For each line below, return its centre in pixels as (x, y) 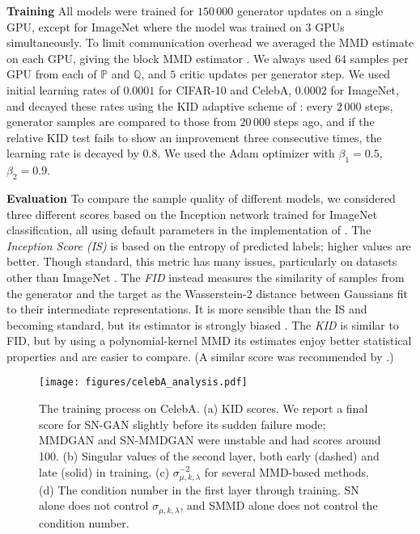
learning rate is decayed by (73, 153)
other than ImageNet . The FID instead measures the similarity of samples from (206, 277)
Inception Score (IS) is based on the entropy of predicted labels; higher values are (209, 245)
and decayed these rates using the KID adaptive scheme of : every (170, 105)
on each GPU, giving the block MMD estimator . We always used (169, 58)
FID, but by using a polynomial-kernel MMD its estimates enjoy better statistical (209, 341)
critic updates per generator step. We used (285, 74)
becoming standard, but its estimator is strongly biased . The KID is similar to (203, 324)
